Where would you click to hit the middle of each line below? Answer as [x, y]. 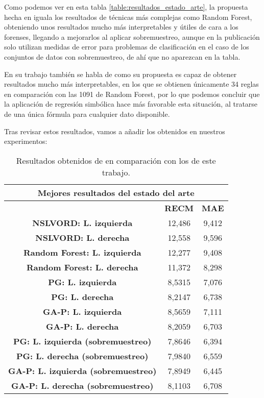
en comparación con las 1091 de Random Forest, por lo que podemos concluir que [132, 94]
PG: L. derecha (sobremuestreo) [82, 356]
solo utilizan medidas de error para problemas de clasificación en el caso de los [127, 47]
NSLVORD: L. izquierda [82, 222]
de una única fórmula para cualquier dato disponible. [87, 114]
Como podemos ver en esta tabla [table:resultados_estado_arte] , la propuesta [126, 7]
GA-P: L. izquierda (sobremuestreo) [82, 370]
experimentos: [26, 141]
